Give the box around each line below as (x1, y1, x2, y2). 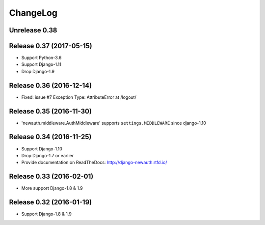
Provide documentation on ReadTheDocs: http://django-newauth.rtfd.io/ (21, 160, 167, 166)
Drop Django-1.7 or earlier (21, 152, 74, 158)
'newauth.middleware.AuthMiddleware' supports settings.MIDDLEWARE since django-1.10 (21, 120, 206, 126)
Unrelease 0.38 (9, 26, 57, 34)
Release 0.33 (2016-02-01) (9, 172, 94, 181)
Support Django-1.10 (21, 145, 62, 152)
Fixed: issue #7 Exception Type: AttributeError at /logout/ (21, 94, 137, 100)
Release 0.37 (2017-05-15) (9, 42, 93, 50)
